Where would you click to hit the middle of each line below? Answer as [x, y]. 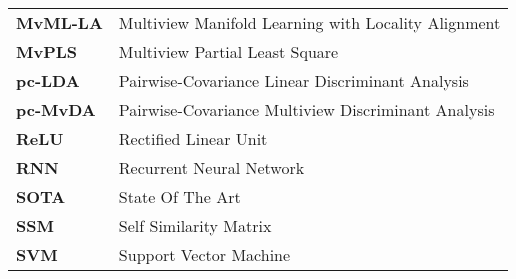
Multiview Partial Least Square [228, 51]
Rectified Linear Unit [193, 138]
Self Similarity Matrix [195, 225]
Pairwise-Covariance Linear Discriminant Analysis [293, 80]
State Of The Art [179, 196]
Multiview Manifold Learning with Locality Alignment [309, 22]
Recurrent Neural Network [211, 167]
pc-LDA [48, 80]
